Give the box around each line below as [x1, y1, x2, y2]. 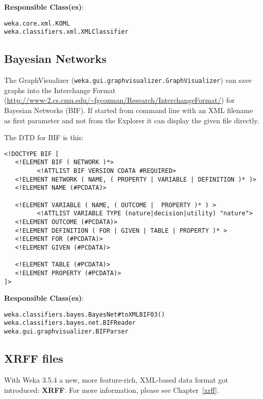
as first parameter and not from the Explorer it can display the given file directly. [4, 115, 259, 125]
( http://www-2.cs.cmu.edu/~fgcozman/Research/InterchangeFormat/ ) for [4, 95, 235, 105]
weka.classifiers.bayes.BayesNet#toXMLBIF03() [4, 311, 165, 318]
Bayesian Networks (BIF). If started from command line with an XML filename [4, 104, 253, 115]
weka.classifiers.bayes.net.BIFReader [4, 319, 136, 327]
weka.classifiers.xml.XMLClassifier [4, 28, 129, 36]
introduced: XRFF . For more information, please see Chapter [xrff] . [4, 384, 219, 395]
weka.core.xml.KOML [4, 19, 70, 27]
